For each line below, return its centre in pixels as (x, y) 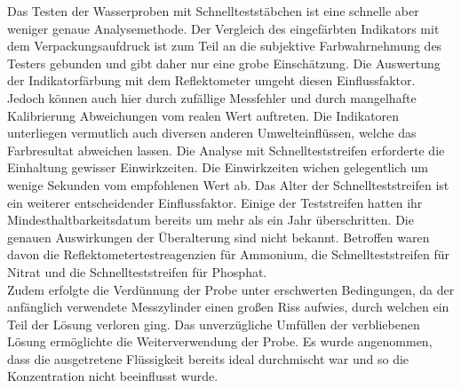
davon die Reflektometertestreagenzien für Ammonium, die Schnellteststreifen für (229, 254)
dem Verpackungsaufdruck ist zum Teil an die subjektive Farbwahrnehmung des (225, 46)
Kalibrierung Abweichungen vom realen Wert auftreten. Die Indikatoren (203, 115)
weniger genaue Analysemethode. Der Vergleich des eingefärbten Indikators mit (223, 28)
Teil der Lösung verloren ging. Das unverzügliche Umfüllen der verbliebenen (214, 324)
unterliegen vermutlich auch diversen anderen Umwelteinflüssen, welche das (212, 133)
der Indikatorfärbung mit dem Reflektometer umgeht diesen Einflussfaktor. (211, 80)
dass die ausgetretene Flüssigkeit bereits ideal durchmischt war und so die (208, 358)
